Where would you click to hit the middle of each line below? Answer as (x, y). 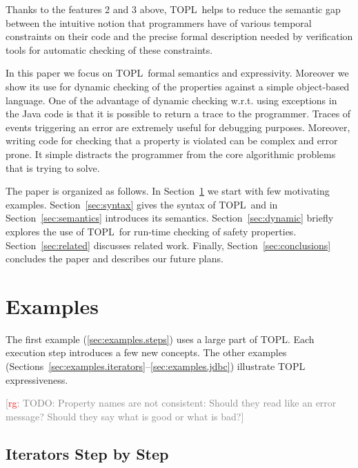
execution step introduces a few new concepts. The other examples (146, 352)
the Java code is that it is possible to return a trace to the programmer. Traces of (178, 114)
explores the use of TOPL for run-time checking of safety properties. (151, 231)
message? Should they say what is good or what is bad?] (125, 416)
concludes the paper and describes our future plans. (115, 259)
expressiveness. (37, 379)
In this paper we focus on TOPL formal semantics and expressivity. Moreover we (177, 73)
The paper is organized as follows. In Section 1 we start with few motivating (168, 191)
